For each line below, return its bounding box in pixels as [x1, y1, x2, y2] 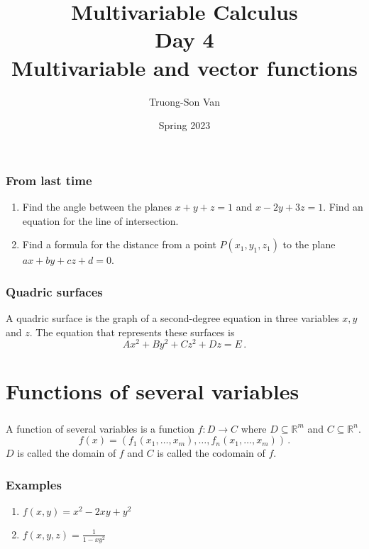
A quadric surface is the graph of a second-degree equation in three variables [6, 310, 339, 325]
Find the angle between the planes [22, 199, 172, 213]
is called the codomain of [157, 445, 265, 460]
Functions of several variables [6, 377, 299, 406]
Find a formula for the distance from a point [22, 237, 216, 252]
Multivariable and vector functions [11, 52, 358, 82]
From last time [6, 171, 92, 189]
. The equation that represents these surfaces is [29, 324, 235, 339]
